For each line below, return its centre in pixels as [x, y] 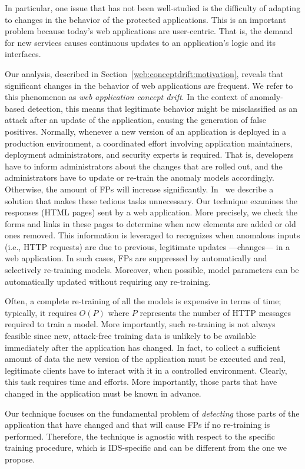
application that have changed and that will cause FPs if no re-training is [137, 425]
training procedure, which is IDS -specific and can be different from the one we [146, 448]
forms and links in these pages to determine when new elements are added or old [150, 223]
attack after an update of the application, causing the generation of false [135, 120]
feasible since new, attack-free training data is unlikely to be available [130, 336]
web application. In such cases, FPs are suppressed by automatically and [136, 258]
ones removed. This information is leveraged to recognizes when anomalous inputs [152, 235]
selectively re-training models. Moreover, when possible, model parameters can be [152, 270]
